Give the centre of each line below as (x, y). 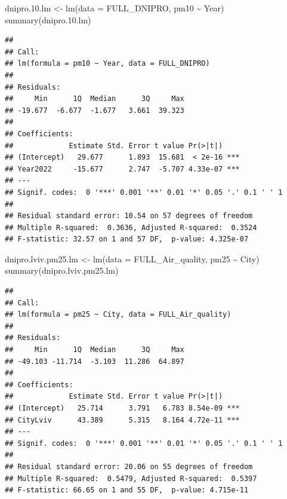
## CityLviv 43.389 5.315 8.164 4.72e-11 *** (122, 420)
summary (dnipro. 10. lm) (48, 19)
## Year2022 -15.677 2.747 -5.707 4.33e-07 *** (122, 169)
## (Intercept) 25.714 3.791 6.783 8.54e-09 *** (122, 408)
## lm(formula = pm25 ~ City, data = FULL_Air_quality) (118, 315)
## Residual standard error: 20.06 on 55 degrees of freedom (129, 466)
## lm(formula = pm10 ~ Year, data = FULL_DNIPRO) (107, 64)
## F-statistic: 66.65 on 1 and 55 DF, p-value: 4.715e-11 (127, 490)
